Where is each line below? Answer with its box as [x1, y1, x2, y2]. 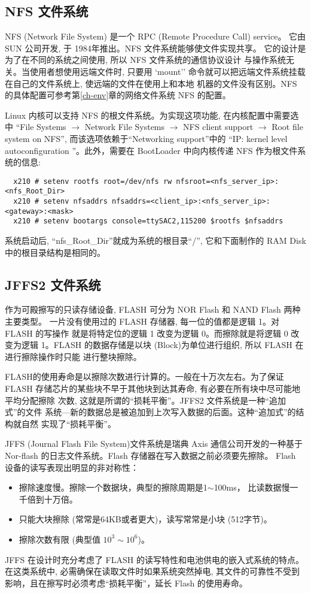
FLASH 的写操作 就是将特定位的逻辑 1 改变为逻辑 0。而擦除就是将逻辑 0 [5, 326, 288, 339]
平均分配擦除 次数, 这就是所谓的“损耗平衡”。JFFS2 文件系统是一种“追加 [5, 394, 286, 406]
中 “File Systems [5, 120, 66, 133]
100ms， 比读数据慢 [214, 481, 290, 494]
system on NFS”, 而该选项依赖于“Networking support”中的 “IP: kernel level [5, 132, 288, 144]
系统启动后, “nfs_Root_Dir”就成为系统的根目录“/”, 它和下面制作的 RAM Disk [5, 234, 306, 247]
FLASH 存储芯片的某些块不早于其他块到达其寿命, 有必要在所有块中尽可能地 [5, 382, 300, 394]
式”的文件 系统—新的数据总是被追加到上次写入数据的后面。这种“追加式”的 [5, 406, 296, 418]
